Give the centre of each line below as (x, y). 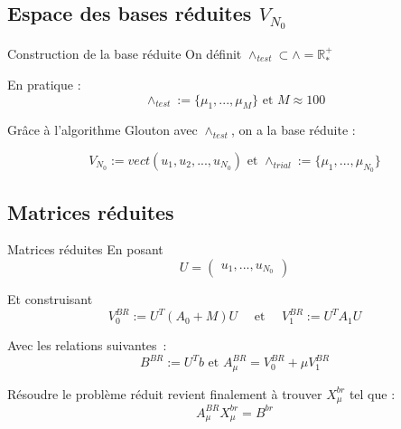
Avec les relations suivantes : (87, 345)
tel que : (372, 393)
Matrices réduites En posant (85, 249)
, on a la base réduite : (293, 130)
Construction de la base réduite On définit (125, 53)
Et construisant (50, 299)
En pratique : (44, 85)
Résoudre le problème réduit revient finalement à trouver (165, 393)
